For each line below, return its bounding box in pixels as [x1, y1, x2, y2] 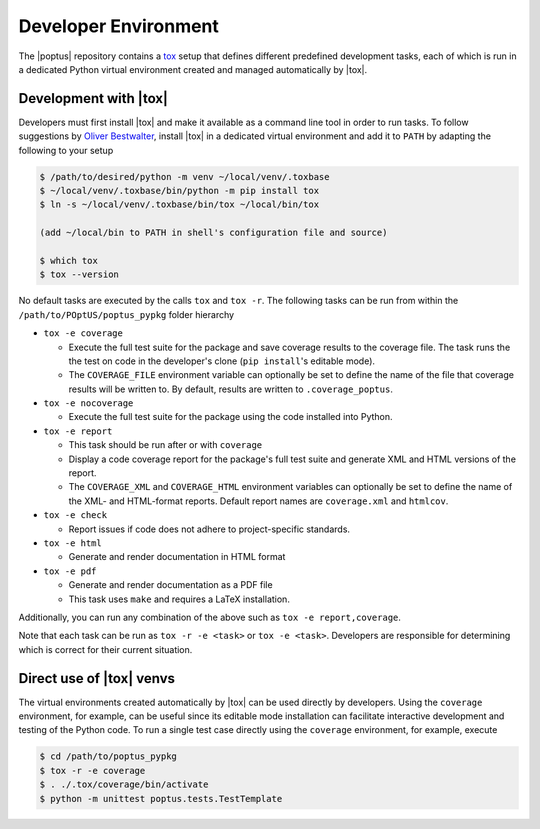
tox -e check [43, 510, 108, 521]
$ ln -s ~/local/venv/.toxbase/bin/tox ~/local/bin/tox [39, 199, 320, 210]
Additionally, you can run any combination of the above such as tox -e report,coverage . [18, 611, 402, 623]
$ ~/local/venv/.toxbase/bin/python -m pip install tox [39, 185, 320, 196]
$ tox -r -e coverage [39, 765, 146, 776]
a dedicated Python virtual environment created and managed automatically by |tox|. [18, 63, 368, 75]
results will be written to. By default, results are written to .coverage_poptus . [68, 383, 394, 395]
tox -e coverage [43, 328, 124, 339]
